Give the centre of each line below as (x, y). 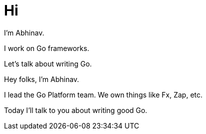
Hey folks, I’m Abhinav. (42, 79)
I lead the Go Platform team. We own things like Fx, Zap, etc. (103, 94)
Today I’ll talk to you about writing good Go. (76, 110)
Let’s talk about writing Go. (48, 63)
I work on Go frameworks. (47, 48)
